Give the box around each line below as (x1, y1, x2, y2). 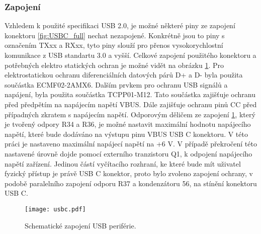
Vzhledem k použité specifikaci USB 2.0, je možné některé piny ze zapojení (5, 20, 235, 31)
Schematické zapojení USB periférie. (25, 220, 136, 230)
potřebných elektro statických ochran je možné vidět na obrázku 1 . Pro (5, 59, 224, 70)
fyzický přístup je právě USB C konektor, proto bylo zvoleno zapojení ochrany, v (5, 168, 253, 179)
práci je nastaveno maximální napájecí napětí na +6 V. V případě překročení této (5, 138, 257, 149)
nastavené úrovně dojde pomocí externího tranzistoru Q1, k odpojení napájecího (5, 148, 252, 159)
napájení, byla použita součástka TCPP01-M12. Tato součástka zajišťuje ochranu (5, 89, 256, 100)
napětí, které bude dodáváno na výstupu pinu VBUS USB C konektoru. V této (5, 128, 248, 139)
